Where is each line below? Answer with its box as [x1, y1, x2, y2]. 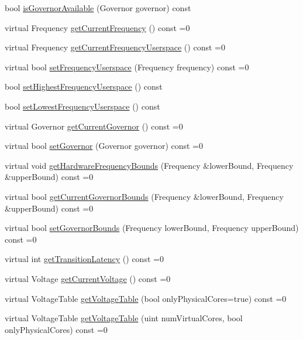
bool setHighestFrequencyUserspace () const [5, 80, 163, 93]
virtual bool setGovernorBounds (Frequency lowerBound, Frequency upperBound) [5, 222, 299, 234]
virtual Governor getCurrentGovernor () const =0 [5, 120, 183, 132]
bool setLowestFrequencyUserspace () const [5, 100, 160, 112]
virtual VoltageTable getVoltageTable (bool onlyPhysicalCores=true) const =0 [5, 292, 287, 304]
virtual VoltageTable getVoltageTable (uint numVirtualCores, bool [5, 312, 243, 324]
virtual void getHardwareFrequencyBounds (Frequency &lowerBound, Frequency [5, 159, 294, 171]
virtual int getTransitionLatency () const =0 [5, 253, 164, 265]
